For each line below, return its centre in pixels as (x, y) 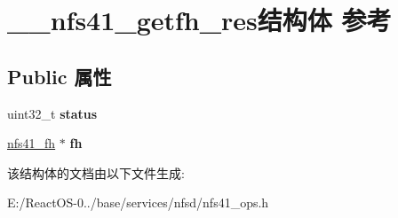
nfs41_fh (32, 143)
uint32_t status (52, 113)
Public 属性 (60, 76)
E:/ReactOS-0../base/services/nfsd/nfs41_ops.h (138, 202)
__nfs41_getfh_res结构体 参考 (199, 20)
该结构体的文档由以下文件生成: (96, 172)
